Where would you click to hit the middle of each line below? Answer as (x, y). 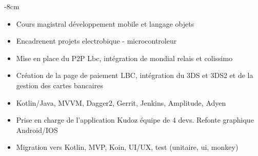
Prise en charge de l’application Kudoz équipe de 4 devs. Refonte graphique (135, 120)
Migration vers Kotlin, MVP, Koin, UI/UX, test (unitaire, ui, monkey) (127, 147)
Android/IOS (37, 130)
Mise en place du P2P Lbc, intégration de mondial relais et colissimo (124, 58)
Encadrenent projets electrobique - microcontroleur (96, 41)
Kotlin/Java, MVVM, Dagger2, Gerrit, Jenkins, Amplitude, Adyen (121, 102)
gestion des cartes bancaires (59, 85)
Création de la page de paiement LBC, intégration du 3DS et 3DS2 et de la (135, 75)
